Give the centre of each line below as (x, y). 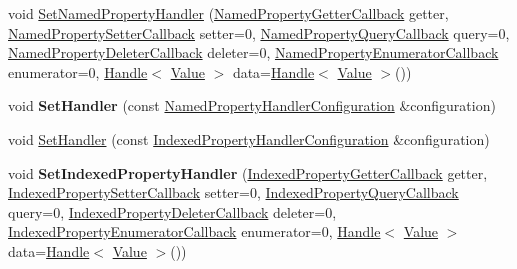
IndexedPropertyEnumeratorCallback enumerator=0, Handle (194, 231)
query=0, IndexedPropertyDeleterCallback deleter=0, (172, 211)
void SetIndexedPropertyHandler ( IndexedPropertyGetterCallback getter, (248, 172)
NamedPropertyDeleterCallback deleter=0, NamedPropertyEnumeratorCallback (253, 52)
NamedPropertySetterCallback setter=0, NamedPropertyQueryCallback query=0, (259, 32)
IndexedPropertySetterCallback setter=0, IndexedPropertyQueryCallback (233, 192)
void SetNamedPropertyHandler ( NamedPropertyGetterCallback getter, (228, 13)
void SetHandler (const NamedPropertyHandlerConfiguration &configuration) (252, 105)
